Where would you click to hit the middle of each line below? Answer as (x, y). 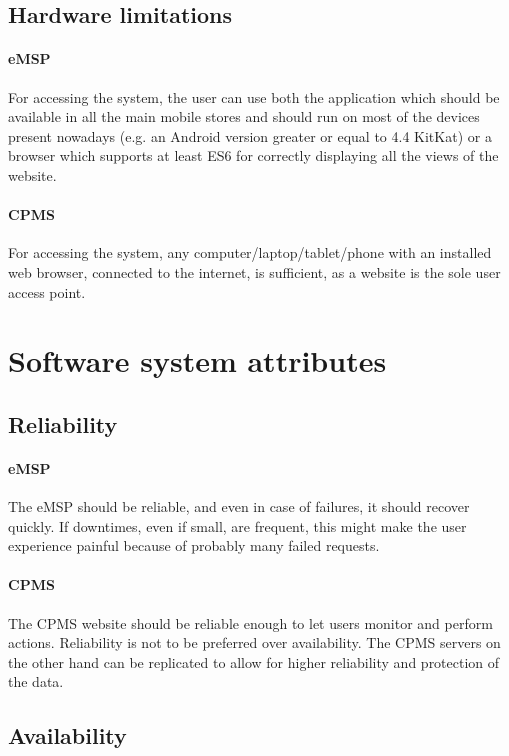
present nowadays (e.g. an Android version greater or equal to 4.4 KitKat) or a (250, 135)
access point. (47, 291)
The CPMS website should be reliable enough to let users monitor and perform (250, 622)
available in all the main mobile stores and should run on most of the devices (244, 116)
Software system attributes (197, 360)
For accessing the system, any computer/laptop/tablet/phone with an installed (250, 252)
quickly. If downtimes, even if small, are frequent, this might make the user (237, 525)
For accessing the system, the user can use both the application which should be (254, 96)
